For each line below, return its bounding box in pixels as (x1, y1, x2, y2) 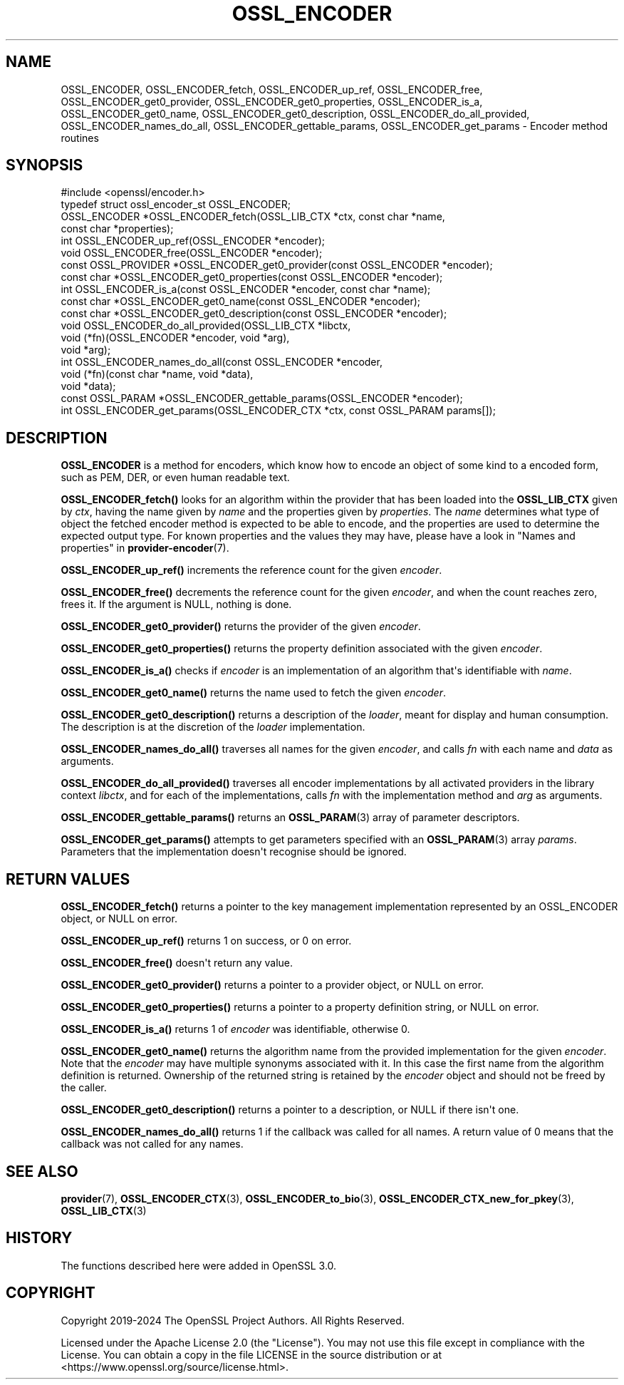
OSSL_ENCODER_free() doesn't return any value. (61, 957, 293, 969)
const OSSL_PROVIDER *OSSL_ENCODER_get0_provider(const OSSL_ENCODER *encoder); (61, 259, 493, 272)
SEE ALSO (6, 1162, 78, 1180)
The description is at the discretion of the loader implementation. (61, 721, 365, 733)
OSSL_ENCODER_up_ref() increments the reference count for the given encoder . (61, 564, 442, 577)
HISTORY (6, 1229, 73, 1247)
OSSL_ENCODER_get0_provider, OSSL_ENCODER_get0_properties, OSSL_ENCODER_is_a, (61, 95, 483, 108)
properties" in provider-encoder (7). (61, 542, 229, 555)
